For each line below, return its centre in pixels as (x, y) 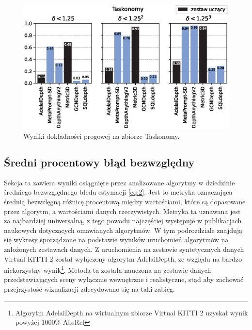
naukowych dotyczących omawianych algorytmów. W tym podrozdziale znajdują (123, 230)
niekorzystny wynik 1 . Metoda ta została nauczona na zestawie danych (108, 269)
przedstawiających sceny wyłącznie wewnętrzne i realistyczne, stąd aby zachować (124, 279)
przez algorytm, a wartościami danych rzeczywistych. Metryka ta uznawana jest (122, 211)
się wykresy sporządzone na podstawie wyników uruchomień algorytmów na (116, 239)
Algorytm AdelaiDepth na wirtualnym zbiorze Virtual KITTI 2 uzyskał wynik (132, 312)
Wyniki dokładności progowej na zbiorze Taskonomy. (102, 136)
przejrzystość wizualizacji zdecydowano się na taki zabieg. (89, 289)
